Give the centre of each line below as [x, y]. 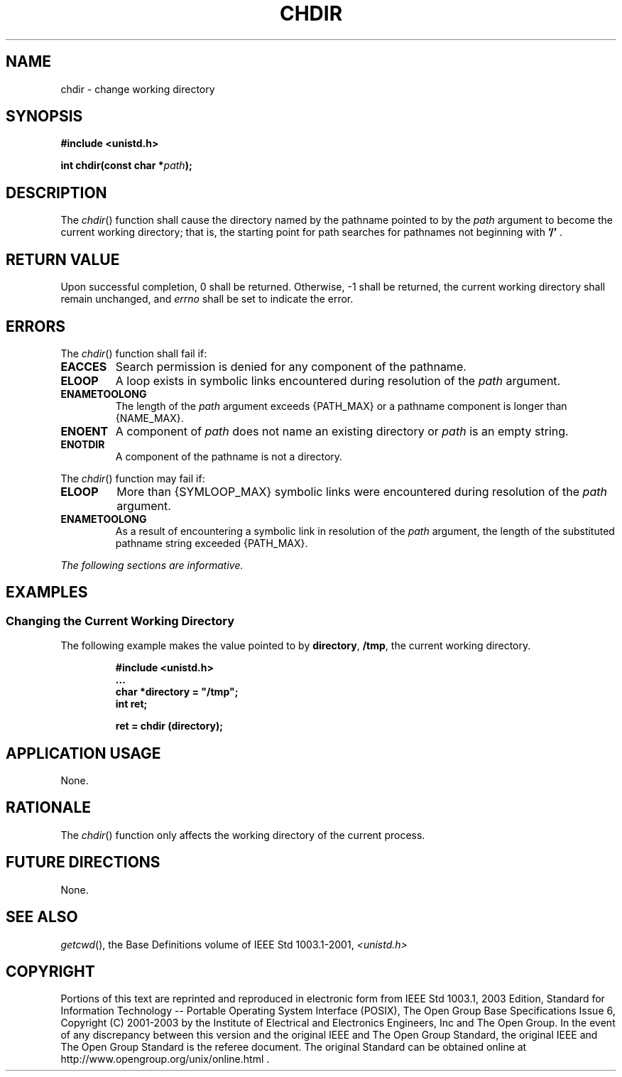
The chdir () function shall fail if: [134, 353]
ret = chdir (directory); [169, 726]
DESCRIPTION [56, 193]
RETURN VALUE [63, 259]
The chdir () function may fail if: [133, 478]
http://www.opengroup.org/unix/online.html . [165, 1059]
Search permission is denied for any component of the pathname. [291, 366]
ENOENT [84, 431]
